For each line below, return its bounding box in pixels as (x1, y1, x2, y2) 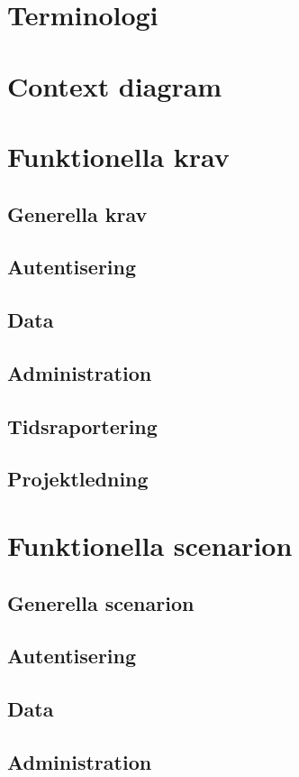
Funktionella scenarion (7, 527, 293, 563)
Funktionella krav (7, 137, 230, 174)
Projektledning (7, 465, 149, 493)
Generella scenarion (7, 588, 195, 616)
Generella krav (7, 199, 148, 227)
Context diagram (7, 67, 222, 104)
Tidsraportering (7, 412, 158, 439)
